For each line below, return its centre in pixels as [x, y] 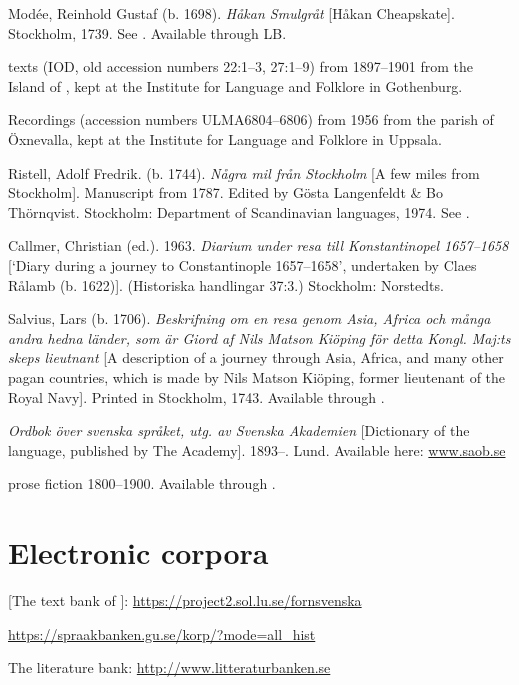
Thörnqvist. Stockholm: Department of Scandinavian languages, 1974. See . [239, 211]
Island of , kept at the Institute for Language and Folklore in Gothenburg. [235, 85]
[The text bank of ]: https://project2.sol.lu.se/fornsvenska [185, 600]
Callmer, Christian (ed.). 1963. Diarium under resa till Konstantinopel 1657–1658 [258, 245]
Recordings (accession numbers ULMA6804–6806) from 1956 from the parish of [251, 119]
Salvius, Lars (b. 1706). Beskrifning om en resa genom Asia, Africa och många [249, 318]
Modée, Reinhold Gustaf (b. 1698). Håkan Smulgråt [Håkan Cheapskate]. [231, 13]
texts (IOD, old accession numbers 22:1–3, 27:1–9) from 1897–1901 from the [240, 66]
